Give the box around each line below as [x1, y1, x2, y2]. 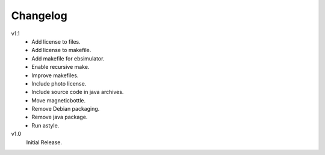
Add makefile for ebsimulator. [31, 54, 105, 62]
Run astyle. [31, 121, 60, 129]
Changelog [11, 9, 67, 22]
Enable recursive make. [31, 63, 90, 71]
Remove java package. [31, 114, 88, 121]
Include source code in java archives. [31, 89, 124, 96]
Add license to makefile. [31, 47, 91, 54]
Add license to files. [31, 38, 81, 45]
